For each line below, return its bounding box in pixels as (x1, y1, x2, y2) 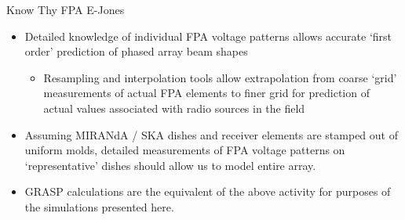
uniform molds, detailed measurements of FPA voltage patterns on (24, 142, 345, 158)
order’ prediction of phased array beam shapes (24, 43, 248, 60)
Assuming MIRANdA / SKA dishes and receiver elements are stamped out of (24, 126, 398, 142)
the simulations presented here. (24, 198, 174, 215)
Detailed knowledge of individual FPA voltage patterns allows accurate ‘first (24, 27, 392, 44)
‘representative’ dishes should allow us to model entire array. (24, 157, 316, 173)
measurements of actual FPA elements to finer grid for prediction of (43, 85, 370, 101)
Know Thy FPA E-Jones (6, 2, 125, 17)
